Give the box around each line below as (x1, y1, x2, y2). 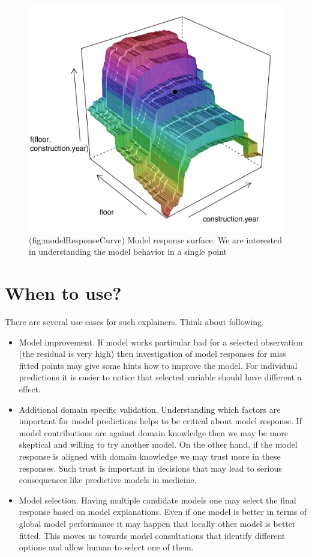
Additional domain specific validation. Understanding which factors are (19, 403, 281, 415)
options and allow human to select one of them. (19, 541, 194, 553)
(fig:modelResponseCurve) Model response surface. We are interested (29, 233, 283, 246)
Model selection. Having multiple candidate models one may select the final (19, 493, 296, 506)
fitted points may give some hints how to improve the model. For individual (19, 359, 298, 371)
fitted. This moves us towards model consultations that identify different (19, 529, 286, 541)
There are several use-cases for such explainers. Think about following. (5, 315, 264, 328)
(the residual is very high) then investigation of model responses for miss (19, 347, 286, 360)
